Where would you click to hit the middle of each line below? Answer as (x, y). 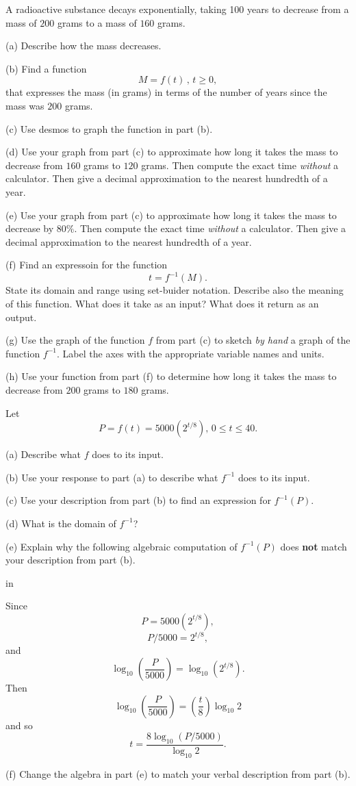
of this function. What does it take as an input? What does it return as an (162, 303)
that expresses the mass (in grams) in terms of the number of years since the (166, 92)
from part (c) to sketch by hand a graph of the (253, 340)
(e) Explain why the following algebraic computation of (122, 546)
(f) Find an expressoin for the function (87, 265)
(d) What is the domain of (61, 523)
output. (21, 317)
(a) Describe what (43, 454)
